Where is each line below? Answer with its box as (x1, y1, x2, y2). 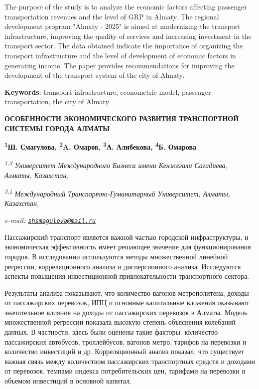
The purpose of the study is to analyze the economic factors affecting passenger (4, 1, 247, 11)
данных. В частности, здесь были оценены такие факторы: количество (4, 327, 218, 337)
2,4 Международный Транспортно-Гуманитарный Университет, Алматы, (4, 187, 231, 198)
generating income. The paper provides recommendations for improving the (4, 60, 235, 70)
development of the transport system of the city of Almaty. (4, 70, 185, 80)
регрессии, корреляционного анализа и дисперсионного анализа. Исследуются (4, 261, 241, 271)
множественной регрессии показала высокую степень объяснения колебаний (4, 317, 236, 327)
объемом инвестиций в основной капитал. (4, 376, 132, 386)
